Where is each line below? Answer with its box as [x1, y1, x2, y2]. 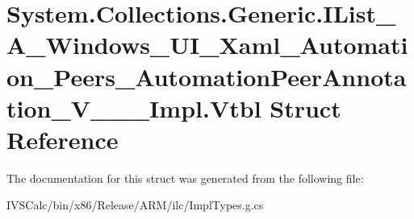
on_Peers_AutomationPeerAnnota [6, 60, 407, 93]
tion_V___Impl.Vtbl [6, 91, 261, 124]
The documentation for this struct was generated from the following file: [6, 169, 364, 186]
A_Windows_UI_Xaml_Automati [6, 28, 408, 61]
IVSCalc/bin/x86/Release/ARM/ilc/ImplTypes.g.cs [6, 196, 264, 213]
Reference [6, 122, 119, 155]
